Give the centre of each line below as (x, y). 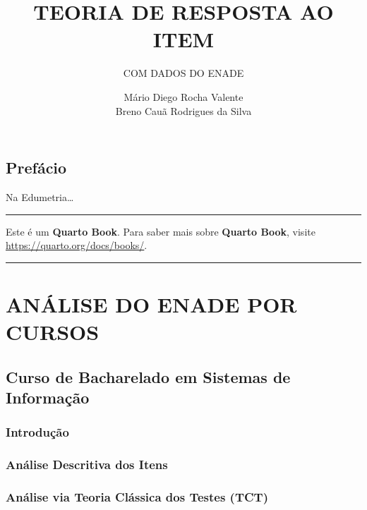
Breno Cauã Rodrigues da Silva (183, 110)
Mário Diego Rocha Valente (183, 96)
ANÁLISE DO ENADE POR (151, 304)
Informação (48, 397)
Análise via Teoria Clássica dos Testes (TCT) (137, 497)
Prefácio (36, 168)
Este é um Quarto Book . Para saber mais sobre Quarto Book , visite (161, 231)
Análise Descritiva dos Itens (87, 465)
